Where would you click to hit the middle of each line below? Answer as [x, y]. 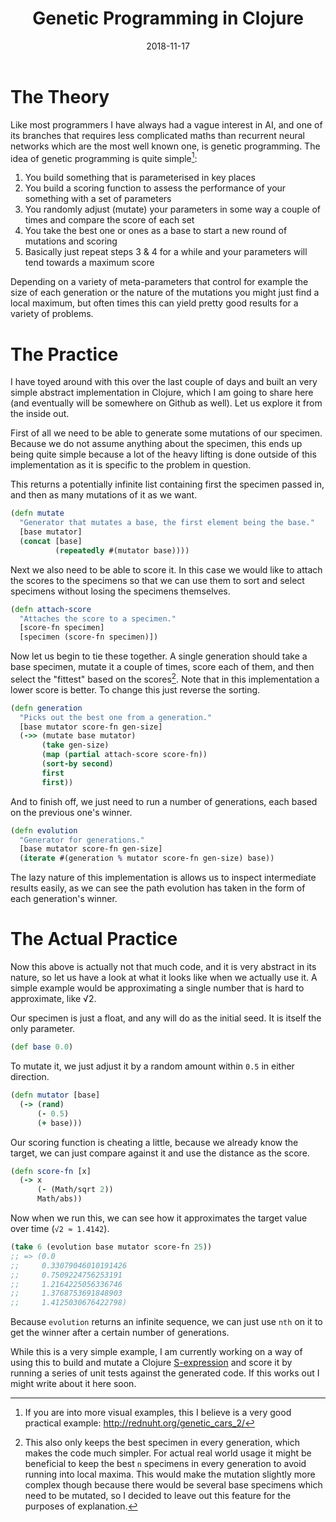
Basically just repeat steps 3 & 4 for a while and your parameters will [166, 252]
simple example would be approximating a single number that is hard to [157, 988]
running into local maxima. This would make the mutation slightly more [170, 1474]
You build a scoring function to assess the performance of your [155, 188]
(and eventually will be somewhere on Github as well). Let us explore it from [166, 403]
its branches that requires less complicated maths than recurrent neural [157, 135]
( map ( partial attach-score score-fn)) [124, 755]
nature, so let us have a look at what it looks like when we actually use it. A [164, 978]
